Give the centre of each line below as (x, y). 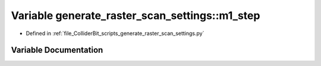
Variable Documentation (57, 50)
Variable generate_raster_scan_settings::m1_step (136, 15)
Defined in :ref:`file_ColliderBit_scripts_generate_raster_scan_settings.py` (115, 33)
